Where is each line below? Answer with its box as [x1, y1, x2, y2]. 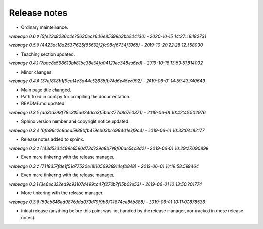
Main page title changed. [21, 87, 72, 93]
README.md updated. [21, 100, 66, 107]
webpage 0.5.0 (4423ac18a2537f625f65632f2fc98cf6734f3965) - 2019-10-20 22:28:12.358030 [9, 42, 203, 48]
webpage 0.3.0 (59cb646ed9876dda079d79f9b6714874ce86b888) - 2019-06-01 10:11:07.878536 [9, 199, 206, 205]
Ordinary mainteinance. [21, 24, 68, 30]
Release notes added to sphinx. [21, 136, 85, 142]
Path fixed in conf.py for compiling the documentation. [21, 94, 131, 99]
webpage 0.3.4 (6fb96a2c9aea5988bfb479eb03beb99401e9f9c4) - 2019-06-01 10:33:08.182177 [9, 127, 205, 134]
